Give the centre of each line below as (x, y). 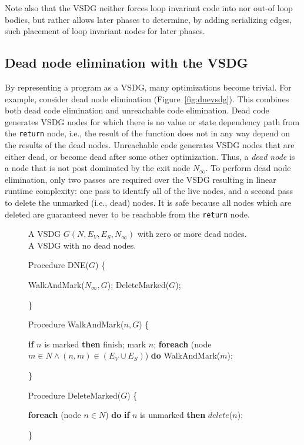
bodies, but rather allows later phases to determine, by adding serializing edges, (148, 19)
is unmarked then (173, 415)
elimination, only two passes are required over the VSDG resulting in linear (141, 179)
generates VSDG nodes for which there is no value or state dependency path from (152, 121)
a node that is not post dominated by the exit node (98, 168)
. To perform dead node (248, 168)
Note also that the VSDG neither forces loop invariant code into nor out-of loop (149, 8)
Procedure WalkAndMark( (76, 324)
